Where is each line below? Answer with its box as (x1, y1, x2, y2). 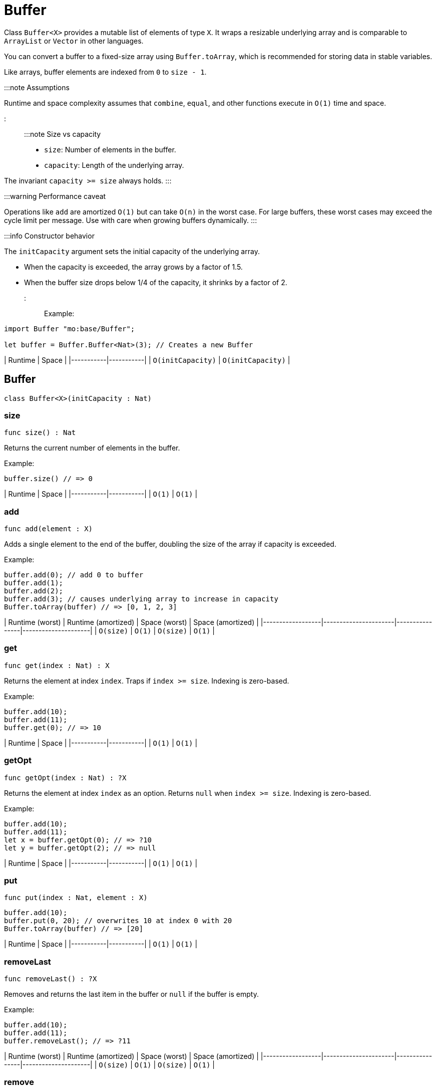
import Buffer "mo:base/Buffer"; (4, 324, 135, 333)
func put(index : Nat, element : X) (4, 894, 148, 902)
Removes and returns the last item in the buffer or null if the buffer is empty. (4, 990, 259, 999)
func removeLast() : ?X (4, 975, 97, 983)
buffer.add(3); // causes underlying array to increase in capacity (4, 595, 278, 603)
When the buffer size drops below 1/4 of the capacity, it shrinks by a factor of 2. (24, 278, 287, 287)
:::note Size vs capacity (24, 129, 101, 138)
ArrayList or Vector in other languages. (4, 36, 144, 45)
